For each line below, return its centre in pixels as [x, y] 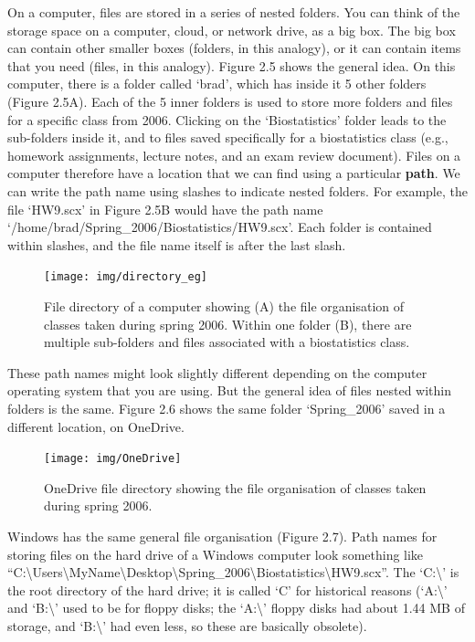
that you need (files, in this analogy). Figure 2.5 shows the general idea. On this [232, 65]
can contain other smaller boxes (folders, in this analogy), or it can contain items [234, 48]
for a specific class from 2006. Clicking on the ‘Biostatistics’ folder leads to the [227, 119]
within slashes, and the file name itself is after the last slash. [177, 244]
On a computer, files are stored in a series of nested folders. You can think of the [234, 12]
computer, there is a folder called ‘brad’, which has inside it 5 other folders [217, 84]
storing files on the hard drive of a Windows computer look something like [216, 554]
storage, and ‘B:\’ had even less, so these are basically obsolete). [187, 625]
